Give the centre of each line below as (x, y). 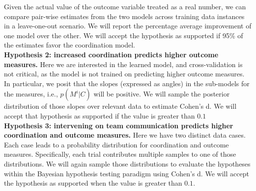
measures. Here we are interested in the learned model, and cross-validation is (123, 64)
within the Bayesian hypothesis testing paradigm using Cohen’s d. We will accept (127, 173)
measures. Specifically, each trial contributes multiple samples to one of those (120, 154)
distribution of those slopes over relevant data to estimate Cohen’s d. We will (120, 106)
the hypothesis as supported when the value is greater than (93, 183)
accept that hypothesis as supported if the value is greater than (100, 115)
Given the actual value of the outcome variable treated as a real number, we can (125, 6)
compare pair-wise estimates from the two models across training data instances (124, 16)
